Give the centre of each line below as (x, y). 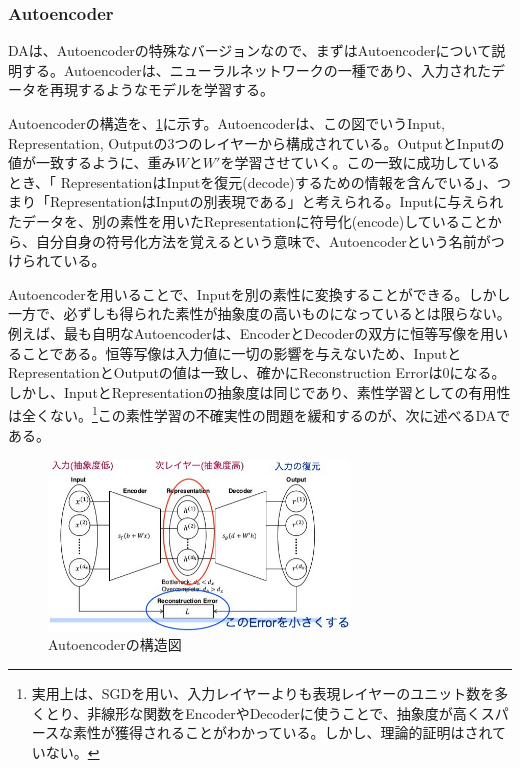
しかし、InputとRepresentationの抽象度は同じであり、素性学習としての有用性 (259, 391)
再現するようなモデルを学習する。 (161, 89)
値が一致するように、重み (92, 162)
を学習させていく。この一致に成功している (360, 162)
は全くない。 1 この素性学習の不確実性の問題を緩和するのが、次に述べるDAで (259, 413)
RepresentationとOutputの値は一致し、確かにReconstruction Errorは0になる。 (257, 372)
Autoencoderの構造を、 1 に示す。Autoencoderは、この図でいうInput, (226, 123)
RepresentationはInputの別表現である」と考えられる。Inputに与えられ (276, 201)
